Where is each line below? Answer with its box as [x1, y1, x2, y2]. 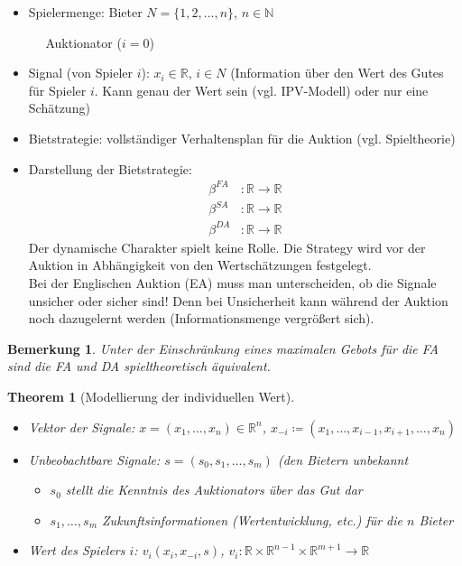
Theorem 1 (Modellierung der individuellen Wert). [7, 386, 295, 405]
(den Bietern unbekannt [277, 450, 409, 469]
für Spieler [28, 80, 87, 99]
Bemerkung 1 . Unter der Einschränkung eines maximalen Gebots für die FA [7, 339, 439, 357]
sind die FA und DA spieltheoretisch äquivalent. [7, 357, 271, 376]
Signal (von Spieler [28, 63, 133, 82]
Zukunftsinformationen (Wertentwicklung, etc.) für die [102, 510, 403, 529]
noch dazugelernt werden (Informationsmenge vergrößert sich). [28, 309, 374, 328]
